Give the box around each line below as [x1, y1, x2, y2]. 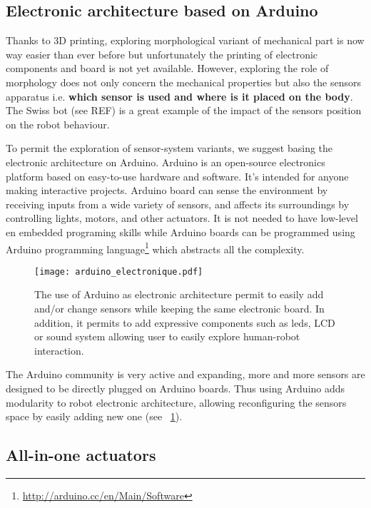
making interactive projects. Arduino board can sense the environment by [6, 183, 328, 198]
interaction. [34, 342, 84, 357]
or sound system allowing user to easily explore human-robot [34, 329, 300, 344]
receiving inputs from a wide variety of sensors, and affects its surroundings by [6, 196, 350, 211]
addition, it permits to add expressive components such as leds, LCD [34, 315, 335, 330]
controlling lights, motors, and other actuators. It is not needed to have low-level [6, 210, 358, 225]
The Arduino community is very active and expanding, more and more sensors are [6, 367, 365, 382]
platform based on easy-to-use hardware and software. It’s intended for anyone [6, 168, 349, 183]
